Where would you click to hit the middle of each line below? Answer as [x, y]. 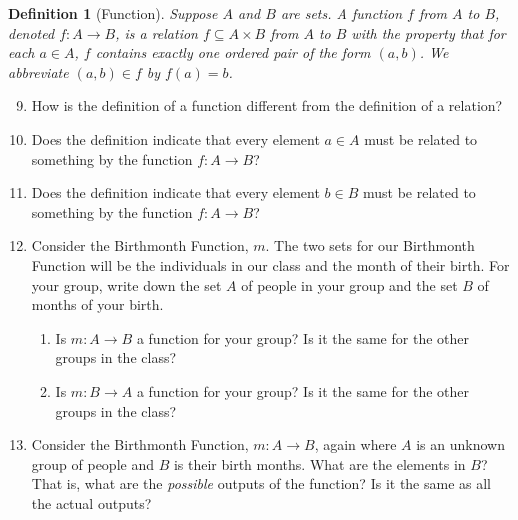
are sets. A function [341, 13]
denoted [31, 32]
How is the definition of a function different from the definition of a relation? [267, 105]
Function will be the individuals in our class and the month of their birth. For [270, 264]
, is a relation [156, 32]
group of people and [92, 463]
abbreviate [38, 71]
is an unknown [460, 444]
